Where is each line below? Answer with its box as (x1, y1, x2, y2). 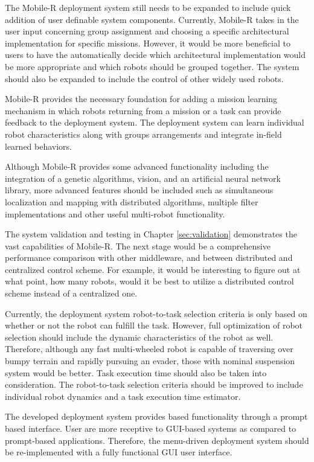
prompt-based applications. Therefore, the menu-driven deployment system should (5, 434, 309, 446)
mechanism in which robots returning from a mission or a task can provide (5, 104, 281, 117)
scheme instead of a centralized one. (5, 287, 138, 300)
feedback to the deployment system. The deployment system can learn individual (5, 116, 304, 129)
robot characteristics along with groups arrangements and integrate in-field (5, 127, 282, 140)
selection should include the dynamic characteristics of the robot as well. (5, 330, 274, 343)
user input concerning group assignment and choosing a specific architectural (5, 25, 289, 37)
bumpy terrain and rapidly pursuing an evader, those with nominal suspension (5, 355, 295, 367)
